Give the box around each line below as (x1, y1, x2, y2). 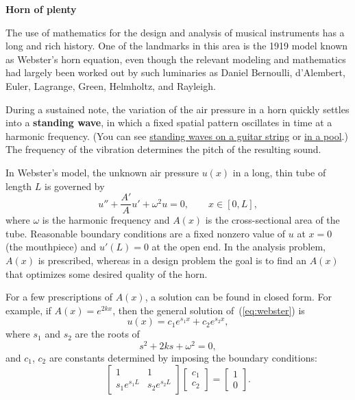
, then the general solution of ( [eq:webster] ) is (112, 303, 305, 317)
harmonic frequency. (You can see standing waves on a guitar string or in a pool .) (5, 128, 348, 143)
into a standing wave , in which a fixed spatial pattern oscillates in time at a (5, 115, 332, 130)
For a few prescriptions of (5, 290, 113, 304)
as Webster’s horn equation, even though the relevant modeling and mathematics (5, 51, 346, 66)
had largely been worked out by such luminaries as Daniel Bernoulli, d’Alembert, (5, 65, 345, 80)
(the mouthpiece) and (5, 239, 97, 254)
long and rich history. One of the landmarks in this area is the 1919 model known (5, 38, 348, 53)
